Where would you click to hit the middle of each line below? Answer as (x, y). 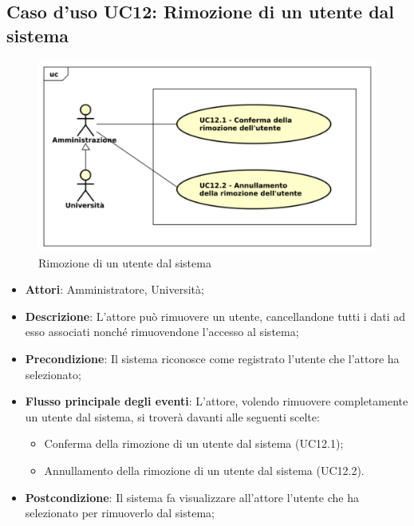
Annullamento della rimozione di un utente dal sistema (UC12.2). (204, 471)
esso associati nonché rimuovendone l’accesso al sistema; (162, 332)
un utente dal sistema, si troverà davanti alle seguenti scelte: (172, 416)
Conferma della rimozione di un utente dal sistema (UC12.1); (194, 443)
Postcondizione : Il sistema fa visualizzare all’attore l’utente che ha (192, 497)
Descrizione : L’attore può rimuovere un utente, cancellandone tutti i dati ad (215, 316)
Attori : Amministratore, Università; (114, 289)
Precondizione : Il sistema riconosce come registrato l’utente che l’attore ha (212, 359)
